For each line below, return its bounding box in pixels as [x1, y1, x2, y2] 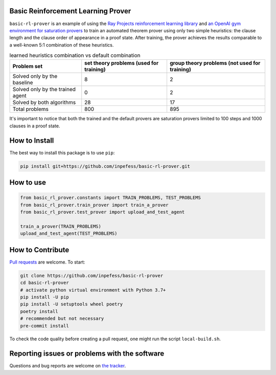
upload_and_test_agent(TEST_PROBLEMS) [20, 231, 118, 236]
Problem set [12, 63, 43, 70]
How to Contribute [9, 246, 70, 254]
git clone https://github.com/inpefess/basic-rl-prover [20, 273, 164, 278]
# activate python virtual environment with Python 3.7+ [20, 287, 166, 293]
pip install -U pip [20, 294, 69, 300]
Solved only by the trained [12, 86, 76, 93]
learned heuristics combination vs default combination [9, 52, 141, 59]
